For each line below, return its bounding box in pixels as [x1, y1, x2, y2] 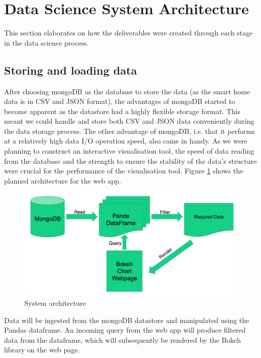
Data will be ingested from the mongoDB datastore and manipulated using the [4, 314, 249, 325]
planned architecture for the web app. [4, 175, 121, 186]
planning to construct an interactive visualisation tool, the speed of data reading [4, 146, 254, 156]
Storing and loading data [4, 62, 137, 78]
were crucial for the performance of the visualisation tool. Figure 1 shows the [4, 165, 243, 176]
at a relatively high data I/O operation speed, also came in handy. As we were [4, 135, 247, 146]
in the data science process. [4, 37, 89, 48]
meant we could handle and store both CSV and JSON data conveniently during [4, 116, 254, 126]
